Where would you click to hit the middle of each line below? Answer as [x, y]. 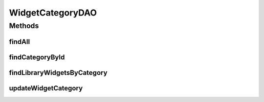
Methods [24, 26]
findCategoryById [37, 57]
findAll [20, 42]
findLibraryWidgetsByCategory [58, 73]
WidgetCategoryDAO [53, 13]
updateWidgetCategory [46, 88]
